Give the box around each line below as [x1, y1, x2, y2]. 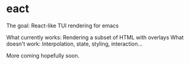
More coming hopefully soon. [6, 52, 80, 59]
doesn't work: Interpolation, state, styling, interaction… [6, 40, 143, 47]
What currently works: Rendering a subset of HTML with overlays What [6, 33, 184, 41]
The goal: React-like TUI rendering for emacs [6, 22, 119, 29]
